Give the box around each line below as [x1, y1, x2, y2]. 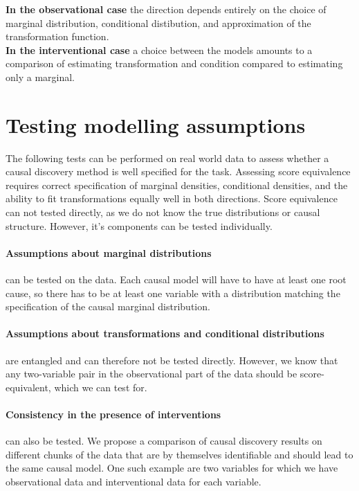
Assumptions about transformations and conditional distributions [6, 326, 324, 341]
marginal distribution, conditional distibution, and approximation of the [6, 15, 311, 30]
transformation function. [6, 29, 109, 44]
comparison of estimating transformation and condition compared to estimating [6, 56, 343, 71]
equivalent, [6, 380, 51, 394]
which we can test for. [54, 380, 147, 394]
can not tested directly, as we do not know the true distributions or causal [6, 205, 320, 220]
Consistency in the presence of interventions [6, 407, 221, 421]
